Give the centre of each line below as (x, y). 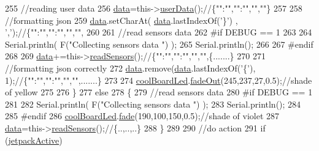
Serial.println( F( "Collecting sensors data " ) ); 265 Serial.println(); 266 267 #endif (159, 44)
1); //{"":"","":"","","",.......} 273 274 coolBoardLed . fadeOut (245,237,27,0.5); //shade (159, 80)
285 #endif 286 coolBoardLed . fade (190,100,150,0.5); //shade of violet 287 (142, 116)
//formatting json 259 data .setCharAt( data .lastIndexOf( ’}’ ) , (121, 20)
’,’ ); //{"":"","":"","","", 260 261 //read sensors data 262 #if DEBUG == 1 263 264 (159, 32)
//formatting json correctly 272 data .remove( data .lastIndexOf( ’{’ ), (130, 68)
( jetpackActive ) (34, 140)
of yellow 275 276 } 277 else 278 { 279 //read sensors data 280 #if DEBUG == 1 (159, 92)
